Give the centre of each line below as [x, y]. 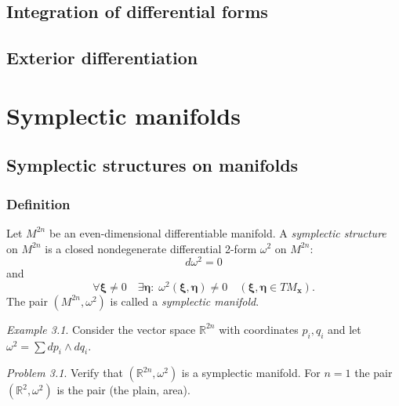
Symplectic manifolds [123, 115]
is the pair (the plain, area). [123, 390]
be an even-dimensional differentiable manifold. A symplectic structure [218, 232]
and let [344, 329]
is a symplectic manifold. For [251, 373]
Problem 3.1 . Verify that [65, 373]
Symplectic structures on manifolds [152, 165]
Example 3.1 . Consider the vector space [101, 329]
